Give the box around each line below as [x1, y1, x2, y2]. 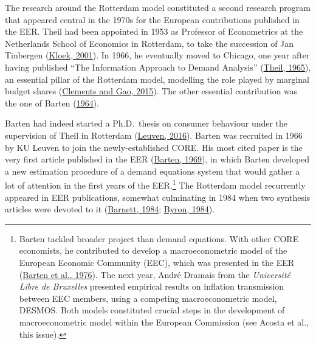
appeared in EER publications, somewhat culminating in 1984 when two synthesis [5, 190, 311, 203]
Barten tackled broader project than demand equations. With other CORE [19, 232, 299, 245]
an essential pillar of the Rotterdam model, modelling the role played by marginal [5, 72, 310, 85]
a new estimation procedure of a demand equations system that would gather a [5, 164, 300, 177]
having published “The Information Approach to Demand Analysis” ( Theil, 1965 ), [5, 60, 311, 73]
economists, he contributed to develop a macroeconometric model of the [19, 244, 287, 257]
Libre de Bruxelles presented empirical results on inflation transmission [19, 280, 284, 293]
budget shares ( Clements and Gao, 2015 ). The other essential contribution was [5, 85, 298, 97]
